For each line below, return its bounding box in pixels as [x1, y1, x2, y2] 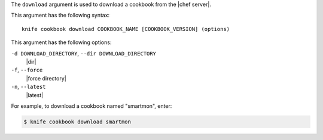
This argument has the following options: [11, 39, 112, 46]
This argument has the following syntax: [11, 12, 110, 19]
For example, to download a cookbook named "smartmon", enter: [11, 102, 172, 110]
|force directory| [26, 74, 67, 82]
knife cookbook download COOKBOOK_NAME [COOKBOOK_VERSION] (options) [22, 26, 230, 32]
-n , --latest [11, 83, 46, 91]
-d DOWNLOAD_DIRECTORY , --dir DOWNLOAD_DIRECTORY [11, 49, 157, 57]
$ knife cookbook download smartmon [23, 118, 132, 125]
